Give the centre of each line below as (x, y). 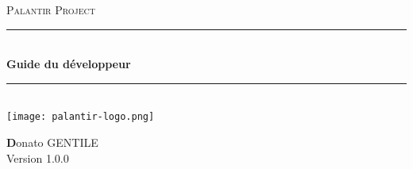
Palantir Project (51, 10)
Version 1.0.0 (38, 157)
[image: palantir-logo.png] (81, 117)
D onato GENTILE (52, 142)
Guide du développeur (69, 64)
